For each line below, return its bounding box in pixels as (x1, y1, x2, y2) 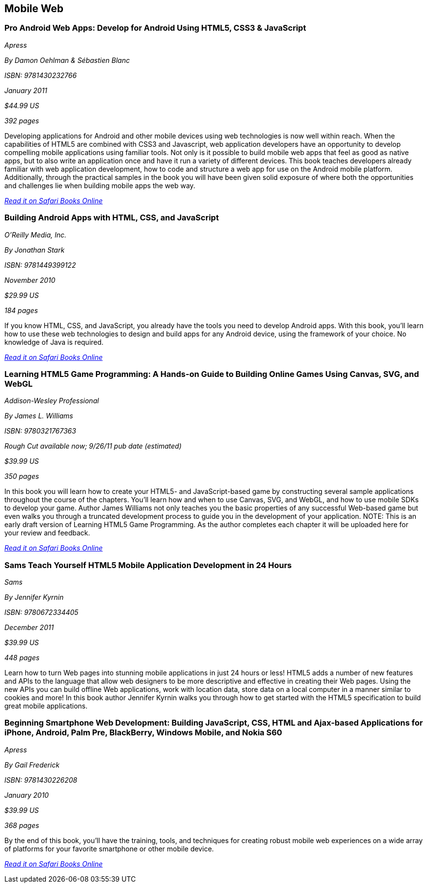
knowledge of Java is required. (4, 337, 104, 346)
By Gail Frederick (4, 760, 60, 769)
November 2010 (4, 276, 56, 284)
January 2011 (4, 86, 47, 95)
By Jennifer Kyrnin (4, 593, 64, 602)
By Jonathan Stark (4, 245, 65, 254)
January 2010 (4, 790, 49, 799)
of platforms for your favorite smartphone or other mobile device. (4, 844, 214, 853)
